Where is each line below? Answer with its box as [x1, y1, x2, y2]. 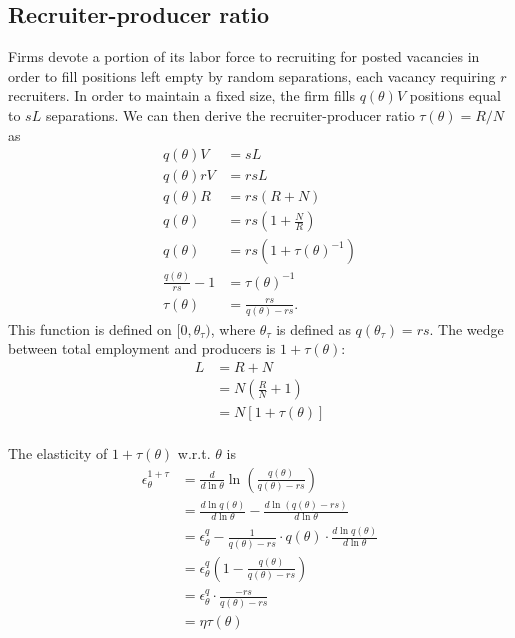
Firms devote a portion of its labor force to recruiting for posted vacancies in [8, 46, 480, 67]
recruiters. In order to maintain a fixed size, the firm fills [8, 85, 355, 106]
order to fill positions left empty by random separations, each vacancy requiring [8, 65, 496, 86]
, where [210, 318, 256, 339]
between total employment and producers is [8, 338, 276, 359]
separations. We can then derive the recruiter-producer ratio [45, 104, 415, 125]
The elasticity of [8, 443, 108, 464]
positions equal [409, 85, 501, 106]
